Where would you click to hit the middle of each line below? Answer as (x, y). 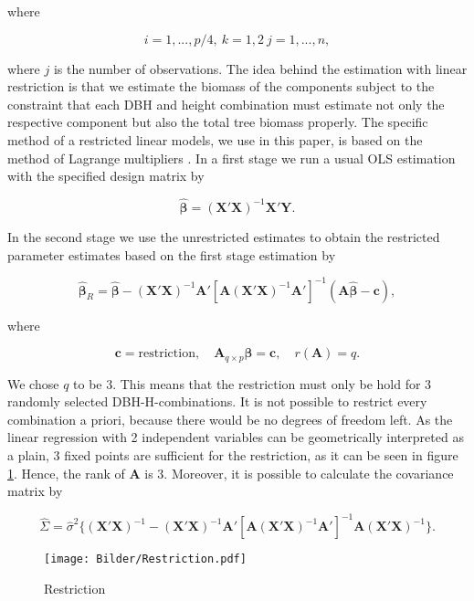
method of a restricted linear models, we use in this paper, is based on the (215, 139)
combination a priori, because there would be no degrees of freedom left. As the (230, 419)
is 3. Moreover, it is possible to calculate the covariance (299, 473)
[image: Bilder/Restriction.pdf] (145, 559)
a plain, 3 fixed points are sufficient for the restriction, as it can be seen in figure (233, 455)
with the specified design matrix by (106, 176)
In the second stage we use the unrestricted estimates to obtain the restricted (224, 236)
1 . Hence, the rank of (66, 473)
